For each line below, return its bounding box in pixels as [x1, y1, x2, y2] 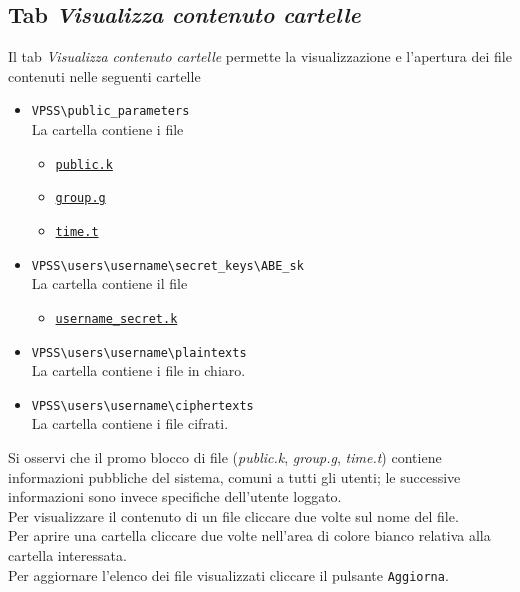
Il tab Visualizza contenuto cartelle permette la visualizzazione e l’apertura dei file [8, 46, 512, 67]
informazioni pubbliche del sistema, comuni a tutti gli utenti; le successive [8, 466, 461, 487]
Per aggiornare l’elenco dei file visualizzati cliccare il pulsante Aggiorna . [8, 564, 449, 585]
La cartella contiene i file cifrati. [31, 413, 229, 434]
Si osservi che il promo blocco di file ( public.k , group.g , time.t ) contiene [8, 447, 442, 468]
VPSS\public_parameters [31, 104, 190, 119]
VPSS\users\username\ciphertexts [31, 398, 254, 413]
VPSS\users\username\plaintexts [31, 345, 247, 360]
